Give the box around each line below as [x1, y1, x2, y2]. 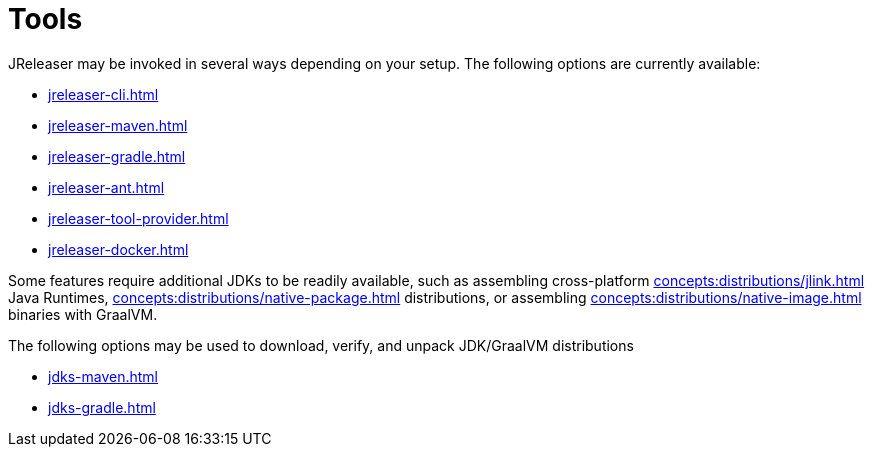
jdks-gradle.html [48, 398, 156, 416]
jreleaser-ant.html [48, 178, 165, 196]
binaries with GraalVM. [8, 305, 158, 323]
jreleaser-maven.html [48, 116, 188, 134]
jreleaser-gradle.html [48, 147, 186, 165]
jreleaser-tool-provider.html [48, 209, 229, 227]
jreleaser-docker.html [48, 240, 189, 258]
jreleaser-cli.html [48, 85, 159, 103]
